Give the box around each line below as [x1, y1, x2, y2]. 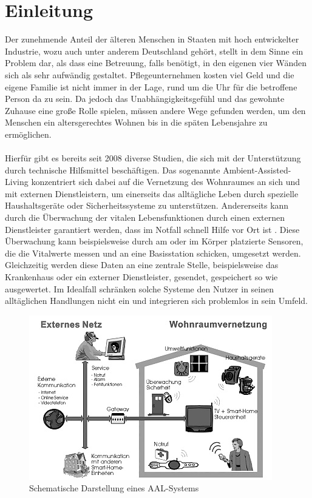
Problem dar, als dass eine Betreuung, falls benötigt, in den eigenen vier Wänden [5, 56, 307, 69]
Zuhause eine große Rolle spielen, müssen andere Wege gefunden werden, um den [5, 104, 306, 116]
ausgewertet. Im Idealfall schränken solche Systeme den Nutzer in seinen [5, 282, 274, 295]
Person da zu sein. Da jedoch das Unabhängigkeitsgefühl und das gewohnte [5, 92, 285, 105]
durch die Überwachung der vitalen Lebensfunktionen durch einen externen [5, 211, 285, 224]
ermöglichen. [5, 127, 52, 140]
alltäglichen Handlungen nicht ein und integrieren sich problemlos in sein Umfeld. [5, 294, 308, 307]
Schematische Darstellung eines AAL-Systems [29, 482, 199, 494]
